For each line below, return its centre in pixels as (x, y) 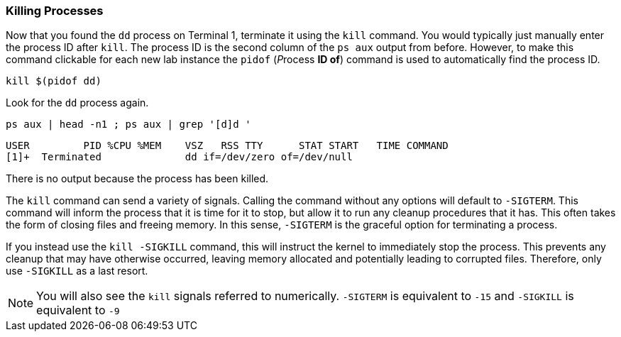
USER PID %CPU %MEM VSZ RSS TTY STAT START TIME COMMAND (227, 146)
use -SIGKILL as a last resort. (77, 271)
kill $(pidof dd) (54, 81)
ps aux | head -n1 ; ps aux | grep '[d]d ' (128, 125)
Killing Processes (55, 11)
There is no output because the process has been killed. (137, 179)
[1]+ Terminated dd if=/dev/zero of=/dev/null (179, 157)
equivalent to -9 (78, 310)
